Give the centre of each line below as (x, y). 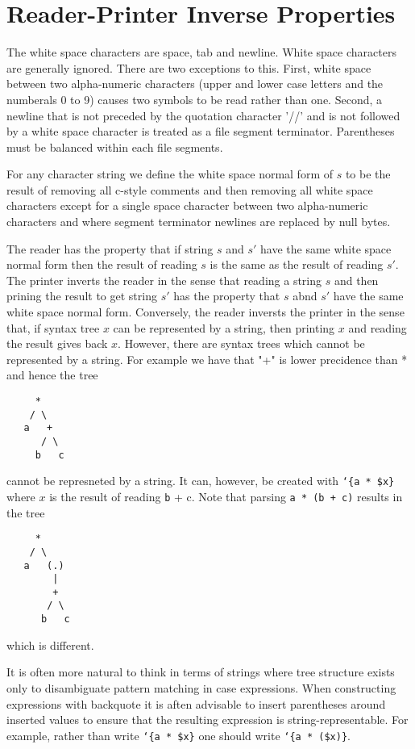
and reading (378, 327)
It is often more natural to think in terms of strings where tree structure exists (201, 672)
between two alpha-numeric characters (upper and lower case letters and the (195, 84)
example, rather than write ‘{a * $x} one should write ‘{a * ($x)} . (178, 735)
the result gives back (57, 343)
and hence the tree (52, 375)
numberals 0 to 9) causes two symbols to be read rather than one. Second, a (195, 99)
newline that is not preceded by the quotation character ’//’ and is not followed (203, 115)
